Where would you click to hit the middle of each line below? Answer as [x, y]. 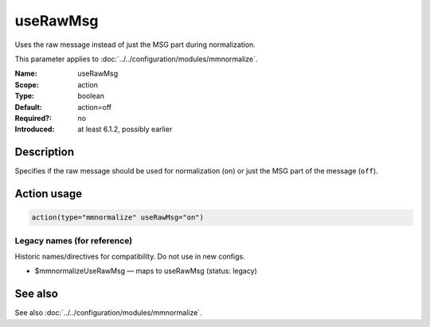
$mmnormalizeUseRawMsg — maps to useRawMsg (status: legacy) [146, 271]
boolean [91, 96]
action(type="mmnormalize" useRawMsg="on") [118, 218]
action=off [94, 107]
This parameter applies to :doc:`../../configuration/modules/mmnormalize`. [136, 59]
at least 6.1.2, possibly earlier [125, 129]
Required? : [33, 118]
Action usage [49, 194]
